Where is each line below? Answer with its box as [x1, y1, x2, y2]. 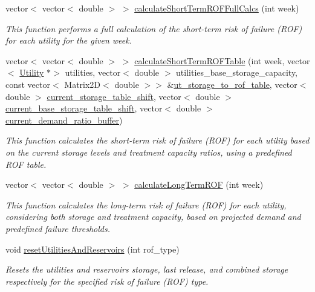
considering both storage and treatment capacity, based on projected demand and [5, 210, 301, 223]
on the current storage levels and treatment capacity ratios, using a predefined [5, 145, 292, 158]
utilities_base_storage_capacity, [176, 66, 298, 79]
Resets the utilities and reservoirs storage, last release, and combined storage [5, 263, 288, 276]
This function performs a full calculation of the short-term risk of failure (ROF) [5, 22, 302, 35]
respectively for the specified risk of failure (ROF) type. [5, 274, 209, 287]
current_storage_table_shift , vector [47, 90, 181, 102]
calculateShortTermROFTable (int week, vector [134, 54, 310, 67]
